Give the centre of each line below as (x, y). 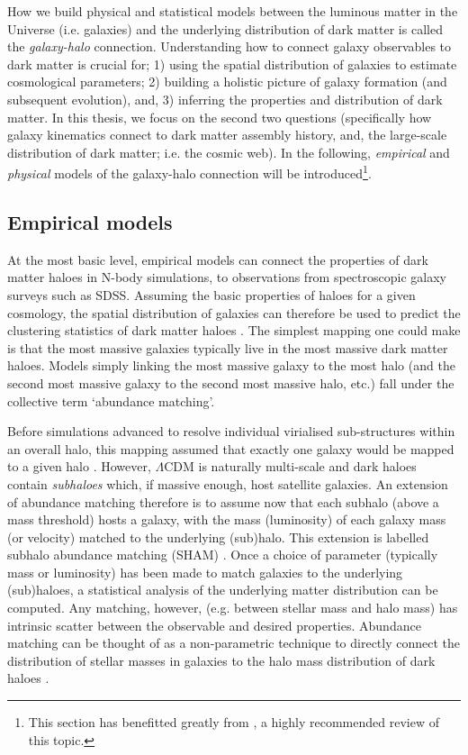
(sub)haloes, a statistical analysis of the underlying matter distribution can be (223, 590)
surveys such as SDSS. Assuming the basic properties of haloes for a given (211, 294)
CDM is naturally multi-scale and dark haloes (290, 466)
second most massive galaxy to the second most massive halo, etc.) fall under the (231, 382)
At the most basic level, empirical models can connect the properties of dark (218, 259)
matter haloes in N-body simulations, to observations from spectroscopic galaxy (227, 277)
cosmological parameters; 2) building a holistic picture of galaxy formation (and (227, 82)
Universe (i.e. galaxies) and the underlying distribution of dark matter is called (225, 28)
